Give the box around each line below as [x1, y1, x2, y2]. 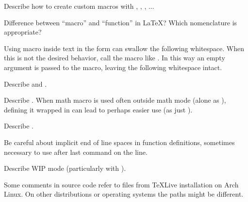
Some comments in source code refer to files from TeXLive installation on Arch [4, 179, 239, 189]
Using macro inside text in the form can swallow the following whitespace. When [4, 43, 245, 53]
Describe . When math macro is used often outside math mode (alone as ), [4, 95, 226, 105]
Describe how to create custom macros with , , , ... [4, 1, 154, 11]
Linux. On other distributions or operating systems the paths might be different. [4, 189, 244, 199]
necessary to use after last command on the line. [4, 147, 148, 157]
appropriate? [4, 27, 42, 37]
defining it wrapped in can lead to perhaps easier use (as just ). [4, 104, 193, 114]
